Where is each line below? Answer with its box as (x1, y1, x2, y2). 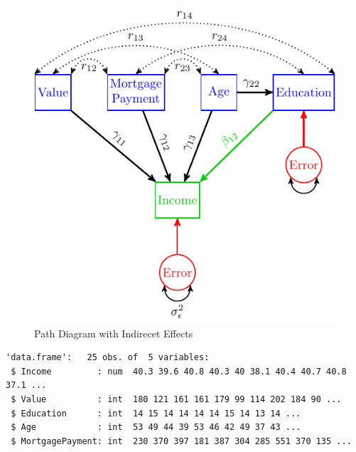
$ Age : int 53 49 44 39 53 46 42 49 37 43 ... (11, 422, 301, 433)
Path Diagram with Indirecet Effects (34, 325, 193, 340)
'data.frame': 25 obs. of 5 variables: (6, 352, 210, 363)
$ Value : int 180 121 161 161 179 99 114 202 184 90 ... (11, 394, 342, 405)
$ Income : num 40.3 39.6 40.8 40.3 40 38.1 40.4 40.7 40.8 (11, 366, 347, 377)
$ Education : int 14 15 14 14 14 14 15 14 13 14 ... (11, 408, 301, 419)
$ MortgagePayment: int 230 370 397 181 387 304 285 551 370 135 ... (11, 436, 352, 446)
